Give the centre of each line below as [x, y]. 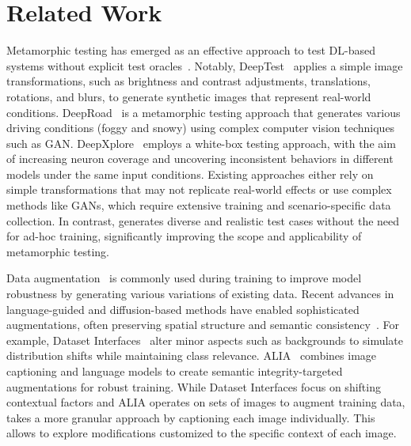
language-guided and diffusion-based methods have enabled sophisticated [183, 309]
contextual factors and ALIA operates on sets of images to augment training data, [206, 402]
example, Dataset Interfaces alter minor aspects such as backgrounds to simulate [205, 340]
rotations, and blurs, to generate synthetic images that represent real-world [189, 96]
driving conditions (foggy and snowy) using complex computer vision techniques [201, 128]
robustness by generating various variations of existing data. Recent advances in [200, 294]
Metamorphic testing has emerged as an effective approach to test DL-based [191, 50]
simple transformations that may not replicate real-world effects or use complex [199, 189]
